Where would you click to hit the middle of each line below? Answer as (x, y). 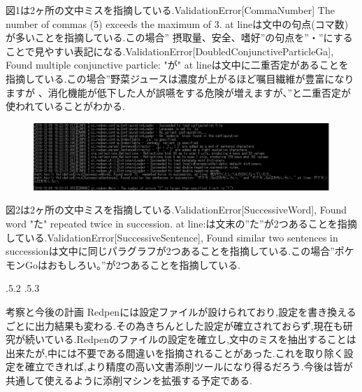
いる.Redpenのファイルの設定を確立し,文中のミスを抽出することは (205, 339)
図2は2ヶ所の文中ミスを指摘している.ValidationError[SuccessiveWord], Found (176, 210)
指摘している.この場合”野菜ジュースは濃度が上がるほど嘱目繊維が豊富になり (180, 78)
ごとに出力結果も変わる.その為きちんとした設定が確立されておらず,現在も (174, 325)
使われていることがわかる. (65, 106)
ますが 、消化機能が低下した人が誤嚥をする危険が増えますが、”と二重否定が (178, 92)
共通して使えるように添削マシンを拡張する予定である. (129, 380)
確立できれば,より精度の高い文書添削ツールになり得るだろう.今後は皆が (189, 366)
